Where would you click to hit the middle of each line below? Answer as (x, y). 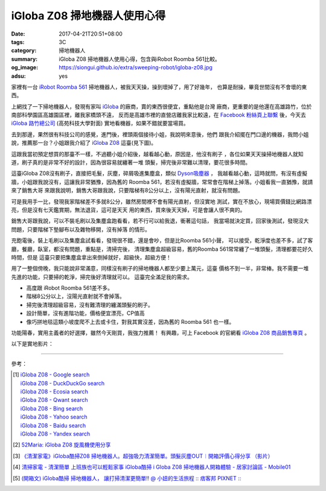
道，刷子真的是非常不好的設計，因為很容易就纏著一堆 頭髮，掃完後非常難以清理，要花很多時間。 (131, 162)
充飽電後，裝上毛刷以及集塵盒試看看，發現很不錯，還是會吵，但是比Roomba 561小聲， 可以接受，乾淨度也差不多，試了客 (162, 241)
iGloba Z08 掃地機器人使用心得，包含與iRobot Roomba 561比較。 (139, 59)
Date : (18, 34)
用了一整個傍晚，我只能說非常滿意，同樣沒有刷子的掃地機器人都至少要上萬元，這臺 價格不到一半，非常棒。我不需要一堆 (160, 268)
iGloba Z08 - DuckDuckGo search (62, 383)
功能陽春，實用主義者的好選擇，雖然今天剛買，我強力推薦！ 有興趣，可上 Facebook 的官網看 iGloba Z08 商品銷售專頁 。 (161, 333)
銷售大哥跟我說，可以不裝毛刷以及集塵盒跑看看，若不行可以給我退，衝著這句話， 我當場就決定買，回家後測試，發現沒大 (160, 221)
